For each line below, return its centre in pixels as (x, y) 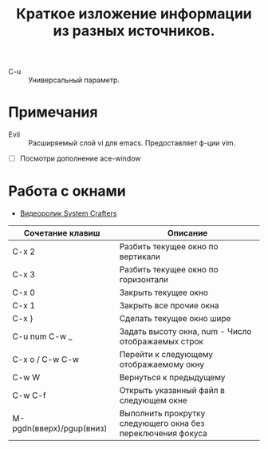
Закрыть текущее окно (164, 292)
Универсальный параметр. (74, 80)
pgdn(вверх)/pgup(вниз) (60, 428)
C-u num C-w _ (42, 336)
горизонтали (144, 280)
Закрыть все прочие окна (169, 306)
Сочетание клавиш (62, 233)
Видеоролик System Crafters (68, 213)
